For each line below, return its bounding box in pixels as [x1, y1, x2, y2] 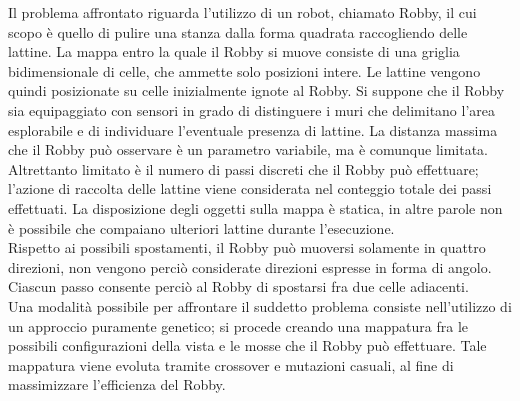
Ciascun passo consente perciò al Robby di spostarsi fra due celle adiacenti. [8, 276, 469, 297]
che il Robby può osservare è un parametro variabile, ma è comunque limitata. [8, 139, 489, 160]
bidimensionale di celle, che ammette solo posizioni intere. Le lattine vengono [8, 60, 481, 81]
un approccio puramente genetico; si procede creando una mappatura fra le [8, 315, 468, 336]
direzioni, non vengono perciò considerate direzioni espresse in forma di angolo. [8, 256, 492, 277]
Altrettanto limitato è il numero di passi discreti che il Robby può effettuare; [8, 158, 479, 179]
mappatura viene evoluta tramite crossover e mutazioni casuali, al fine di [8, 354, 454, 375]
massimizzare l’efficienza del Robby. [8, 374, 226, 395]
